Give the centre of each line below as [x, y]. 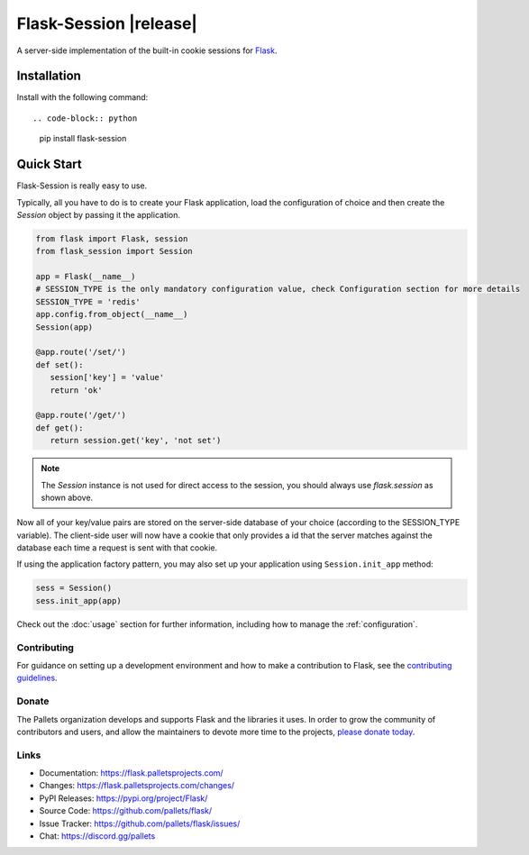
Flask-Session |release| [107, 23]
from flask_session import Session [114, 251]
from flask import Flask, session [112, 238]
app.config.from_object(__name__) [112, 314]
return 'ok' [76, 390]
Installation [49, 76]
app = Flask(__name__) [86, 277]
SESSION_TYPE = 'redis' [88, 301]
